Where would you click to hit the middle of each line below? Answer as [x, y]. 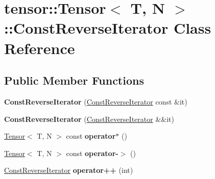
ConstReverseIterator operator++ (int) [69, 170]
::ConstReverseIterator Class [108, 28]
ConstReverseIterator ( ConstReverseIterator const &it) [96, 101]
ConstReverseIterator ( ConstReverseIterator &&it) [89, 119]
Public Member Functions [74, 80]
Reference [40, 48]
